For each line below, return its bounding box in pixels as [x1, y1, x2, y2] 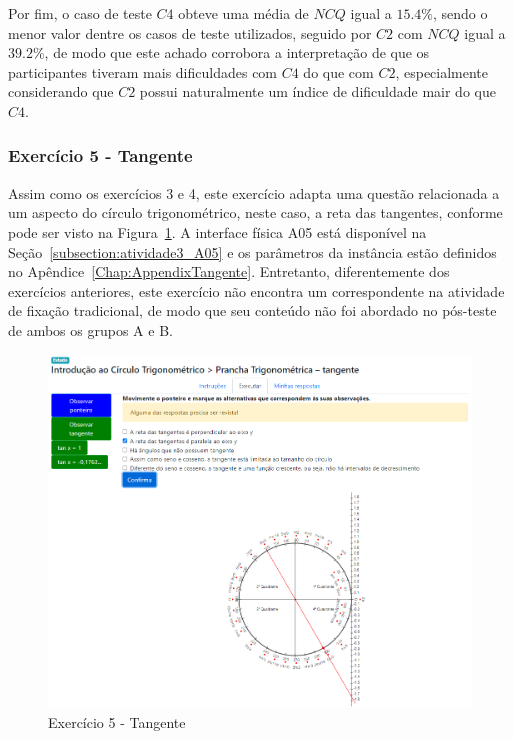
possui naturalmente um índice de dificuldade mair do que [139, 81, 496, 102]
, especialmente [395, 61, 489, 82]
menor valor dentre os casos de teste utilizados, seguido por [8, 22, 372, 43]
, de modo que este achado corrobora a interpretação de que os [44, 42, 430, 63]
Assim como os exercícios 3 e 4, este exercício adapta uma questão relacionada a [8, 182, 500, 203]
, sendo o [433, 3, 488, 23]
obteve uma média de [178, 3, 309, 23]
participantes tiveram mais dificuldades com [8, 61, 278, 82]
